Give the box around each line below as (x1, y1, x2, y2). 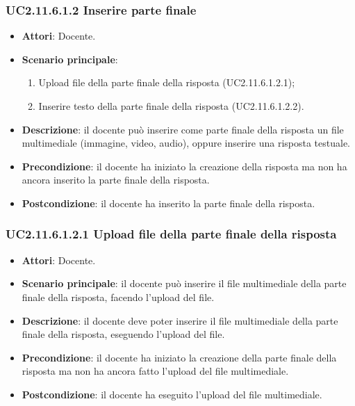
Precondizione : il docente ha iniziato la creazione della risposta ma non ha (22, 159, 347, 173)
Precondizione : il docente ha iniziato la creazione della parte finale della (22, 350, 337, 364)
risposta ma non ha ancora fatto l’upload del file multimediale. (22, 364, 289, 378)
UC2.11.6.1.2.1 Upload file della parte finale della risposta (6, 225, 337, 243)
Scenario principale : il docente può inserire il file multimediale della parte (22, 276, 347, 291)
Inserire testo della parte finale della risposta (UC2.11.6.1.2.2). (38, 99, 304, 113)
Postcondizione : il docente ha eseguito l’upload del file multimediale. (22, 387, 322, 401)
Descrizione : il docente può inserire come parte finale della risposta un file (22, 122, 344, 136)
